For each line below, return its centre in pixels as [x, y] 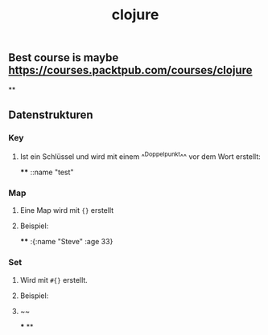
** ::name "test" [47, 172]
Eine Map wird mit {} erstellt [67, 210]
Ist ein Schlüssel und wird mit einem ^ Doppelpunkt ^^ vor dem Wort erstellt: [140, 156]
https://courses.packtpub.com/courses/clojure [130, 70]
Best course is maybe [64, 58]
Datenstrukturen [51, 115]
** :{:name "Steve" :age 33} [66, 242]
